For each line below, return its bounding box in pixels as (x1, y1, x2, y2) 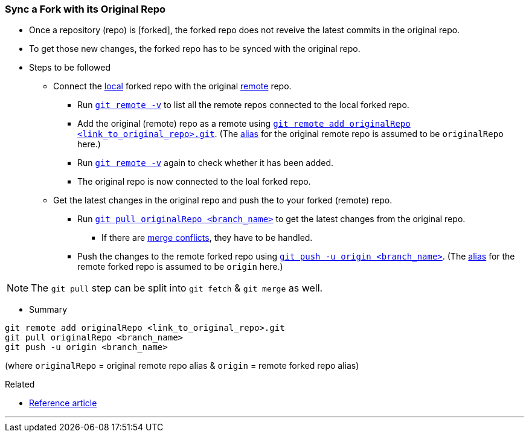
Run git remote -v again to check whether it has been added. (77, 158, 334, 168)
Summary (29, 304, 68, 315)
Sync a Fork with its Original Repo (5, 3, 165, 15)
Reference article (29, 398, 97, 409)
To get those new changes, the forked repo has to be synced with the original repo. (29, 43, 361, 54)
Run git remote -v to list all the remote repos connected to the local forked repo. (77, 100, 409, 110)
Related (5, 379, 35, 390)
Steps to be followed (29, 62, 111, 73)
